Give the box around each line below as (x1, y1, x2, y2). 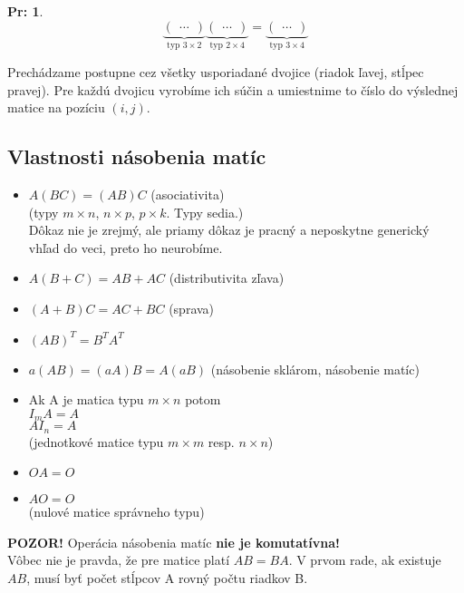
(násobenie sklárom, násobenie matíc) (210, 359, 420, 378)
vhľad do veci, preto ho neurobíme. (28, 238, 223, 257)
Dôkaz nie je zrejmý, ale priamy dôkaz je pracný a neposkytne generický (28, 220, 430, 239)
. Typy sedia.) (166, 202, 244, 221)
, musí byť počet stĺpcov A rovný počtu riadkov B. (26, 569, 308, 588)
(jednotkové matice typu (28, 432, 164, 451)
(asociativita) (150, 185, 225, 204)
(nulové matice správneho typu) (28, 502, 205, 521)
